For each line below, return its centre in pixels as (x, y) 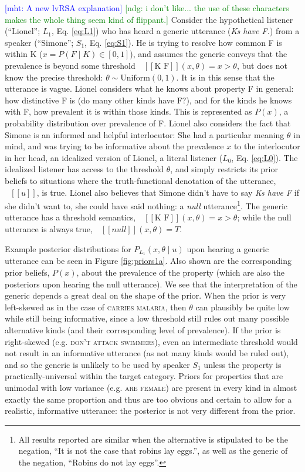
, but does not (262, 65)
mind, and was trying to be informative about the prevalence (114, 146)
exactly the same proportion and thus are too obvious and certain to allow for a (148, 399)
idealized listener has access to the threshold (84, 169)
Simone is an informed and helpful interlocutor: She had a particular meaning (145, 134)
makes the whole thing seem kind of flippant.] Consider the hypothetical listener (149, 19)
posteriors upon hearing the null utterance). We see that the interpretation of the (151, 284)
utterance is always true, (49, 228)
